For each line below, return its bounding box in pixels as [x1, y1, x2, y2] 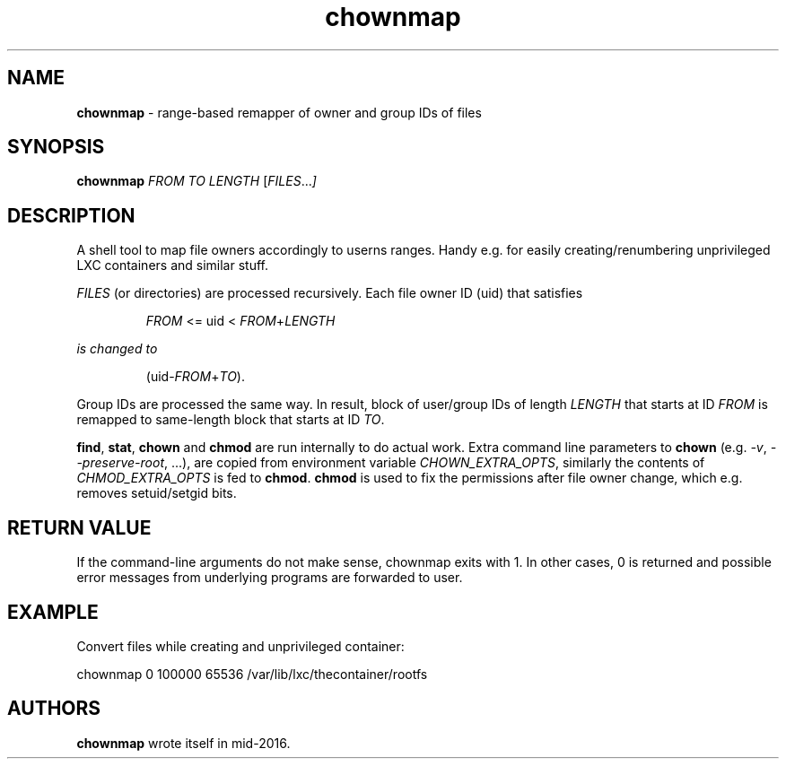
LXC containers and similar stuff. [76, 257, 268, 274]
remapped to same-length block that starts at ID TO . [76, 412, 385, 428]
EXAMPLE [7, 600, 99, 623]
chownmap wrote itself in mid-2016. [76, 735, 291, 751]
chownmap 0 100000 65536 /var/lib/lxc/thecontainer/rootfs [76, 666, 428, 682]
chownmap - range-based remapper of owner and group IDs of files [76, 104, 482, 120]
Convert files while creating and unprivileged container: [76, 638, 405, 654]
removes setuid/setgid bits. [76, 485, 237, 501]
